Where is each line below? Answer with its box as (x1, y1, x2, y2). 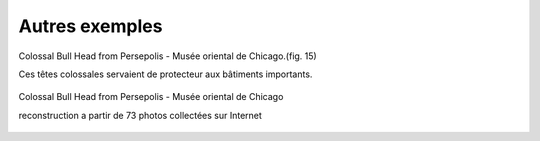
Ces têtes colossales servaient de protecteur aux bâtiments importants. (18, 68, 313, 80)
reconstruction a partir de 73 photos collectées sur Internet (18, 109, 262, 121)
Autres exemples (18, 15, 163, 37)
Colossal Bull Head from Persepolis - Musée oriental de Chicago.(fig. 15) (18, 50, 317, 62)
